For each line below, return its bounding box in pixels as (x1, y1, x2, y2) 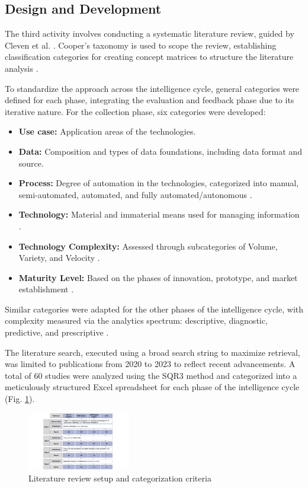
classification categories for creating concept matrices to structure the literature (5, 50, 294, 63)
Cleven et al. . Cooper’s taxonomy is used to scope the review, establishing (5, 39, 277, 51)
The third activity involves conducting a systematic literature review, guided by (5, 27, 294, 40)
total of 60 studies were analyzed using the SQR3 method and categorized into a (5, 369, 297, 381)
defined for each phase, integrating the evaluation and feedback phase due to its (5, 94, 294, 106)
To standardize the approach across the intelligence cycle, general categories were (5, 82, 300, 94)
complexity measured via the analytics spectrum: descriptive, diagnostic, (5, 314, 268, 327)
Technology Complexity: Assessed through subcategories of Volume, (18, 240, 278, 252)
